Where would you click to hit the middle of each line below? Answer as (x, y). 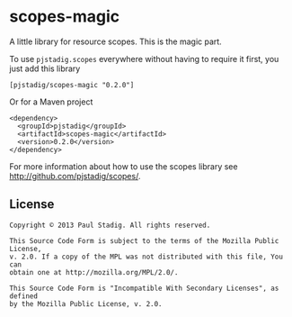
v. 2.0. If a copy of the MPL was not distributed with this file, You (146, 257)
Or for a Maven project (51, 102)
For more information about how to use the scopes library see (124, 166)
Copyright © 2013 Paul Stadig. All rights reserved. (110, 225)
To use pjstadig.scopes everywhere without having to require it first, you (144, 59)
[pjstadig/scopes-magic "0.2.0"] (72, 85)
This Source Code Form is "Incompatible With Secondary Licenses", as (144, 288)
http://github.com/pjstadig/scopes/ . (75, 176)
